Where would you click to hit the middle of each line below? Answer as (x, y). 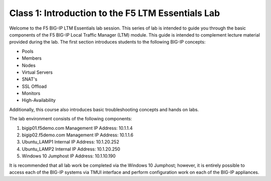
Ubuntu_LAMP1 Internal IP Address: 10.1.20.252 (71, 142)
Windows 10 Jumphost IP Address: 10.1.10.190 (69, 156)
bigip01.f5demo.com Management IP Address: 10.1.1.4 (77, 128)
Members (32, 58)
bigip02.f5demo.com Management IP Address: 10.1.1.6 (78, 135)
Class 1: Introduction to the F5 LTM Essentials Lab (115, 13)
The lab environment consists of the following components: (71, 119)
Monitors (31, 93)
